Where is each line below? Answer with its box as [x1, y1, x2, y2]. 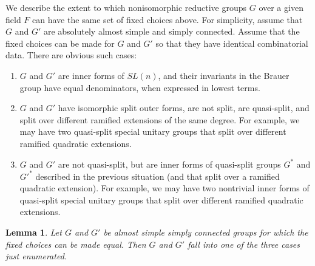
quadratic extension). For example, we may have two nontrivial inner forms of [19, 182, 310, 194]
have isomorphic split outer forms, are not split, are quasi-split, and [58, 101, 310, 114]
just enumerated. [5, 250, 67, 262]
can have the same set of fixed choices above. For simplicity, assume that [32, 13, 303, 26]
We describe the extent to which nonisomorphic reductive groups [5, 1, 247, 13]
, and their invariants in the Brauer [158, 69, 290, 81]
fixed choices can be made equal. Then [5, 237, 146, 250]
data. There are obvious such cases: [5, 49, 137, 61]
